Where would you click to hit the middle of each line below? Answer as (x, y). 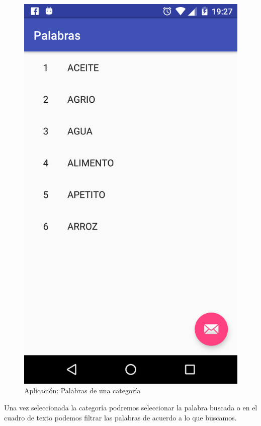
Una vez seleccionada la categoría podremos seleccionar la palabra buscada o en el (131, 407)
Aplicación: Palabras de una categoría (82, 390)
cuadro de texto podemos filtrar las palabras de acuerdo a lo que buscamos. (120, 417)
